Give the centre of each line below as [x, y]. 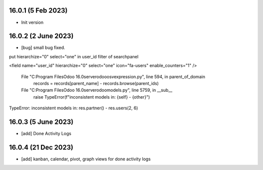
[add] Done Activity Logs [46, 134]
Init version [32, 22]
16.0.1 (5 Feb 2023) [38, 10]
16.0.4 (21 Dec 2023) [41, 147]
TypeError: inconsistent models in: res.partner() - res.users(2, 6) [74, 108]
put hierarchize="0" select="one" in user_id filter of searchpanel [74, 56]
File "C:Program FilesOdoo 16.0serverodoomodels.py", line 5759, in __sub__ [97, 90]
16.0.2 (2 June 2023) [41, 36]
